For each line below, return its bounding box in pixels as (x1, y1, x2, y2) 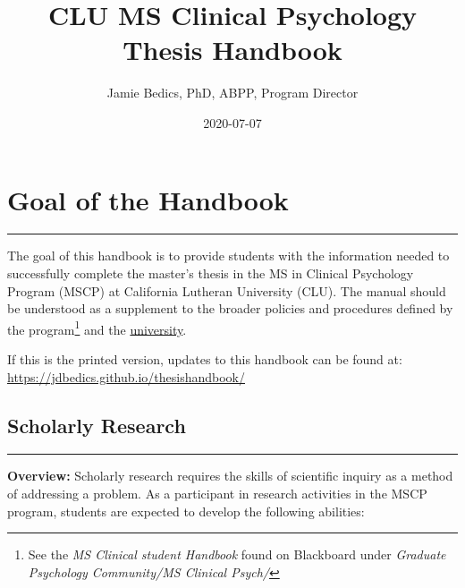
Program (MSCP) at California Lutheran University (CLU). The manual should (7, 281, 446, 300)
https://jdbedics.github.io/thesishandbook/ (7, 367, 245, 386)
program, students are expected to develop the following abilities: (7, 501, 365, 520)
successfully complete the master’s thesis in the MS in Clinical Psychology (7, 264, 414, 283)
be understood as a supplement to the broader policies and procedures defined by (7, 299, 453, 318)
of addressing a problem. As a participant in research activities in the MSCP (7, 484, 427, 503)
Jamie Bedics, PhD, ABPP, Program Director (106, 83, 359, 102)
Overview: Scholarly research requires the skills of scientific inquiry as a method (7, 466, 453, 485)
